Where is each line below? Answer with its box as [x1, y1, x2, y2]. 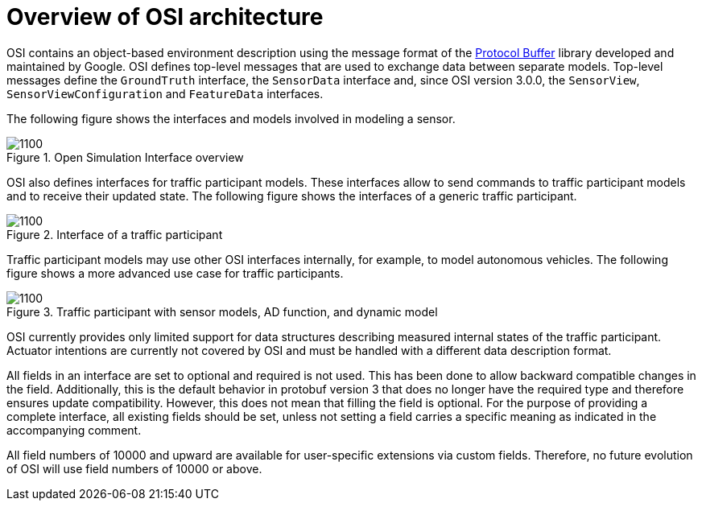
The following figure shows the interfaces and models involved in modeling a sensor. [6, 111, 456, 126]
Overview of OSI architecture [6, 3, 324, 31]
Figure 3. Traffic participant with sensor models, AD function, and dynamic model [6, 304, 438, 319]
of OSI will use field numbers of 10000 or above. [6, 461, 262, 476]
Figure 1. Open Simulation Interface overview [6, 150, 244, 164]
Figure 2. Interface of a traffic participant [6, 227, 223, 241]
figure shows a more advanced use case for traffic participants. [6, 266, 344, 280]
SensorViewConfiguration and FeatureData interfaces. [6, 86, 324, 101]
